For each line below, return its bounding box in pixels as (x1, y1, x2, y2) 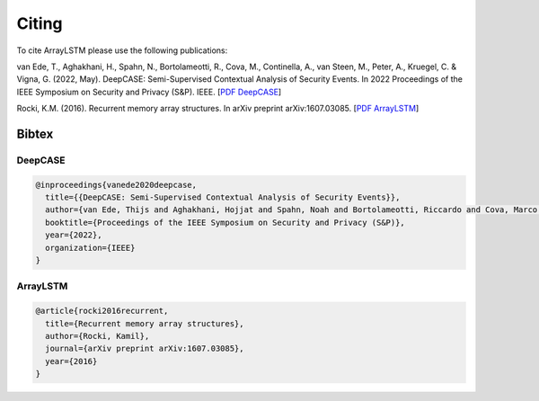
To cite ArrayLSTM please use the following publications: (16, 45, 228, 56)
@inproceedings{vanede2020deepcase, (35, 180, 198, 190)
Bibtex (16, 126, 54, 141)
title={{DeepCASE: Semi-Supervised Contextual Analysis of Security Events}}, (45, 192, 401, 202)
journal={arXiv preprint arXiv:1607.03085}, (45, 343, 244, 354)
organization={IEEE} (45, 243, 136, 253)
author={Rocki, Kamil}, (45, 331, 150, 341)
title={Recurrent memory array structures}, (45, 318, 244, 328)
